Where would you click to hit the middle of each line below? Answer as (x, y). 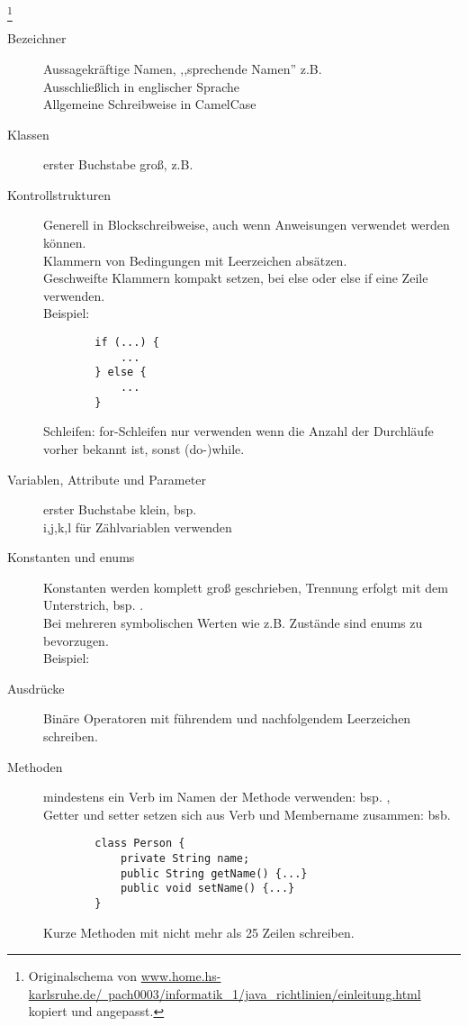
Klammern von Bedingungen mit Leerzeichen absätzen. (195, 260)
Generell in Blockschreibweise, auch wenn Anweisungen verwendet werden (247, 225)
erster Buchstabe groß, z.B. (118, 164)
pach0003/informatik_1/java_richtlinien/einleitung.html (265, 993)
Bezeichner (37, 38)
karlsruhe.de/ (65, 993)
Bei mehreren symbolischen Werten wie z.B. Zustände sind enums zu (233, 623)
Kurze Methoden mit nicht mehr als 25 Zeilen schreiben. (199, 932)
